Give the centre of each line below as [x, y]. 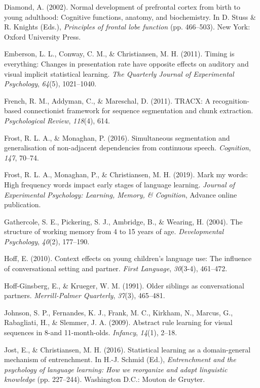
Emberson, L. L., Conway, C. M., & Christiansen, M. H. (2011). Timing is [119, 54]
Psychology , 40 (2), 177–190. [47, 241]
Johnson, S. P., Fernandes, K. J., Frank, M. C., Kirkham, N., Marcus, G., [119, 312]
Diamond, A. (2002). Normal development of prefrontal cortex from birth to [122, 7]
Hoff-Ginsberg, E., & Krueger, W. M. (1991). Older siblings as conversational [124, 285]
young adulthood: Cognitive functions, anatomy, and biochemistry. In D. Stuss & [130, 17]
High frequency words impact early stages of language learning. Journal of [119, 184]
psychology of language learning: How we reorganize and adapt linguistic [116, 369]
